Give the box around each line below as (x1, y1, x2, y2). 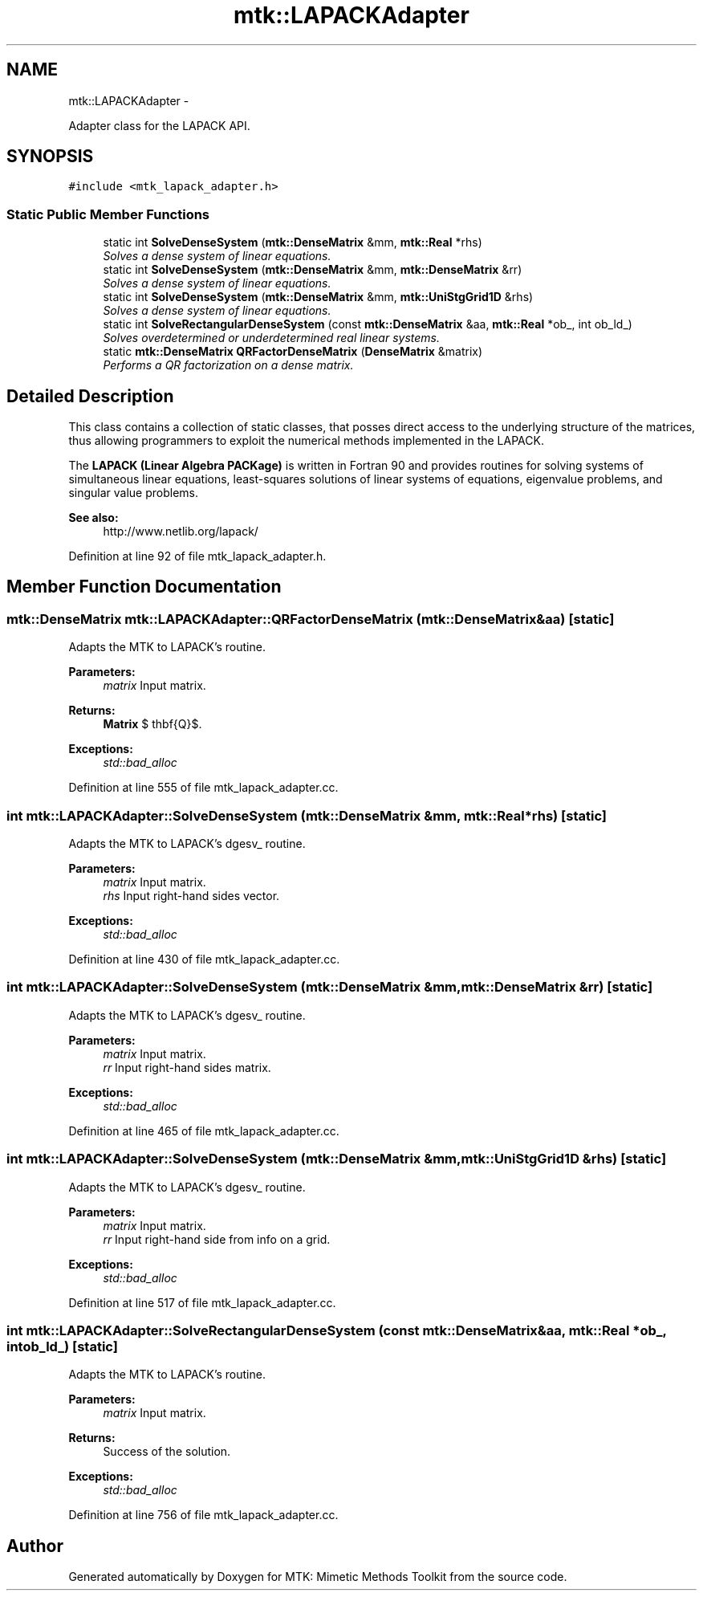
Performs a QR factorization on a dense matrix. (103, 358, 354, 373)
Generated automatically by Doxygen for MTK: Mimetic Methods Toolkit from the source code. (68, 1570, 567, 1584)
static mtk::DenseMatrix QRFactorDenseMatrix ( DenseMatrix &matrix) (103, 344, 483, 359)
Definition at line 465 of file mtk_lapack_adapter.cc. (68, 1123, 339, 1138)
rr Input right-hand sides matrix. (103, 1060, 271, 1074)
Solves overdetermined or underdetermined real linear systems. (103, 331, 441, 345)
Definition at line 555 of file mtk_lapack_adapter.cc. (68, 780, 339, 795)
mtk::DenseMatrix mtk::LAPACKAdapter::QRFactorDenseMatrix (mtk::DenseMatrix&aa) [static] (6, 610, 615, 627)
